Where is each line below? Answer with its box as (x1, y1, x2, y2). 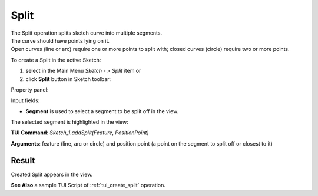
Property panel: (11, 86, 49, 93)
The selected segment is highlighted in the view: (11, 119, 129, 126)
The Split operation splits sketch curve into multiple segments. (11, 29, 162, 36)
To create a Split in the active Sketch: (11, 56, 101, 63)
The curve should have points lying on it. (11, 37, 110, 44)
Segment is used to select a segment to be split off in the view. (25, 107, 179, 114)
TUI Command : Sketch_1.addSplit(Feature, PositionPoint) (11, 129, 150, 136)
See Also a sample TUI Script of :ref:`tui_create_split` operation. (11, 182, 166, 189)
